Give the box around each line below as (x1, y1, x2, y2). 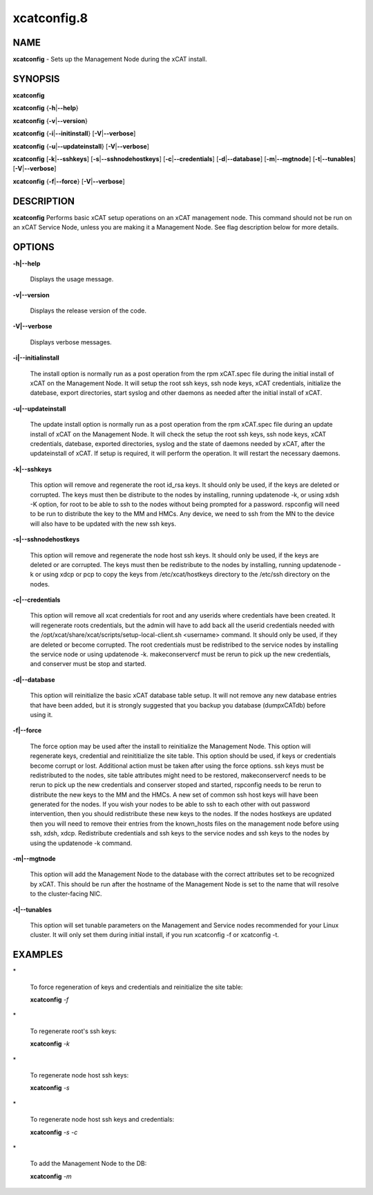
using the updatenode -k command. (30, 839, 133, 847)
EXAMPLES (12, 949, 64, 961)
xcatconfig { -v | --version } (12, 116, 88, 124)
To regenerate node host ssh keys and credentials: (30, 1115, 175, 1124)
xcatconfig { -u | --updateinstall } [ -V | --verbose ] (12, 142, 150, 150)
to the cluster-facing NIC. (30, 889, 103, 898)
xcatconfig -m (30, 1172, 72, 1180)
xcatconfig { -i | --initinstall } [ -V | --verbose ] (12, 129, 136, 138)
